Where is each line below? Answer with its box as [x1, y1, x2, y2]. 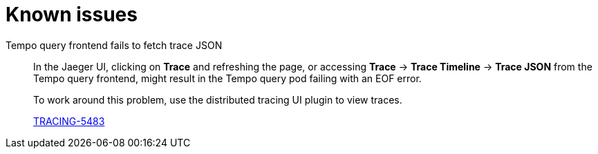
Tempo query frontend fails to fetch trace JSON [6, 39, 223, 51]
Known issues [6, 3, 138, 26]
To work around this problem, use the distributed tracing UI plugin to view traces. [33, 93, 402, 106]
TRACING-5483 [33, 115, 105, 127]
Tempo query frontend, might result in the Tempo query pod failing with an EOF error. [33, 72, 422, 84]
